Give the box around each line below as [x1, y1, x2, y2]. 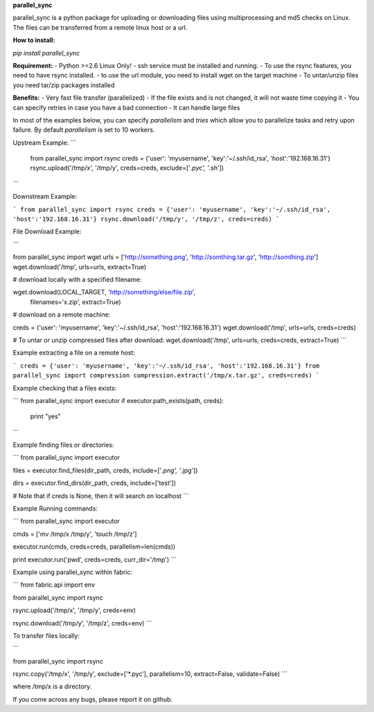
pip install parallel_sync [12, 48, 80, 57]
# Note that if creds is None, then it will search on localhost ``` [12, 492, 190, 500]
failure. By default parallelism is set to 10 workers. [12, 125, 155, 134]
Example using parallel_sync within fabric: [12, 568, 133, 576]
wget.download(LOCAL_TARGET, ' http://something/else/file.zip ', [12, 288, 196, 296]
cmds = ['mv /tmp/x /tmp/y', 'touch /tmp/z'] [12, 530, 138, 538]
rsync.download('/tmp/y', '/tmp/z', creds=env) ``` [12, 618, 152, 627]
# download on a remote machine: [12, 310, 111, 319]
